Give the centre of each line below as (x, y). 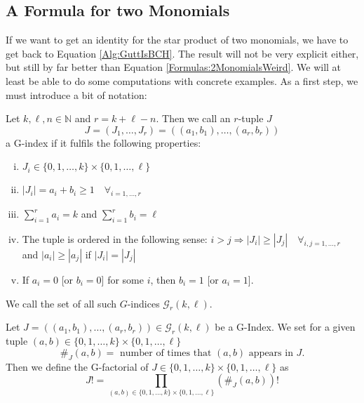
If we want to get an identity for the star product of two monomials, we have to (177, 40)
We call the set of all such (61, 303)
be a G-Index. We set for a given (285, 327)
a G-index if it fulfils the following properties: (103, 142)
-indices (143, 303)
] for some (122, 279)
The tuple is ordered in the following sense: (115, 238)
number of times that (166, 353)
